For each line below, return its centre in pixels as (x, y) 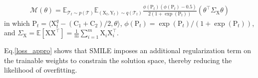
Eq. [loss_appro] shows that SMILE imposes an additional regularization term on (128, 50)
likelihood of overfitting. (41, 70)
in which (17, 23)
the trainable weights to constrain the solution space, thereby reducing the (118, 60)
